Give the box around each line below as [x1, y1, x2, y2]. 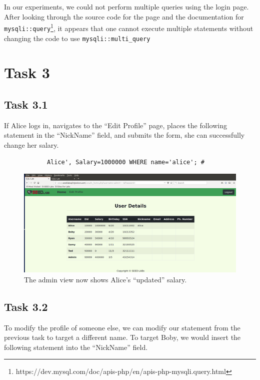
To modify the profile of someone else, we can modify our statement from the [4, 322, 240, 332]
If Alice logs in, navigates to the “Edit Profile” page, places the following [4, 120, 227, 130]
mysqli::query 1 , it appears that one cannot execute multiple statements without [4, 22, 253, 33]
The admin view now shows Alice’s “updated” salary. [24, 274, 187, 284]
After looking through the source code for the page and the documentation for [4, 11, 244, 22]
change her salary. [4, 139, 59, 150]
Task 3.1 [4, 96, 48, 112]
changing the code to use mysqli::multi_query [4, 33, 150, 43]
